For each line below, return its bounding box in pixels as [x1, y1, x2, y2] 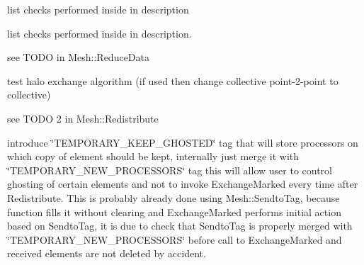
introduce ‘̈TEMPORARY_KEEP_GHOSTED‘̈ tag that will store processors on [7, 135, 358, 150]
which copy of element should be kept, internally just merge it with [7, 149, 300, 164]
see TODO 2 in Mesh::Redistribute [7, 111, 159, 125]
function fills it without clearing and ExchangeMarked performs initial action [7, 204, 341, 219]
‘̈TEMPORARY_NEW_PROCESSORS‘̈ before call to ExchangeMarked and [7, 232, 342, 247]
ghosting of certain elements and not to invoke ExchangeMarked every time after [7, 176, 358, 191]
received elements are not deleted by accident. [7, 246, 206, 261]
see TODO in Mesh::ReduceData [7, 50, 149, 64]
